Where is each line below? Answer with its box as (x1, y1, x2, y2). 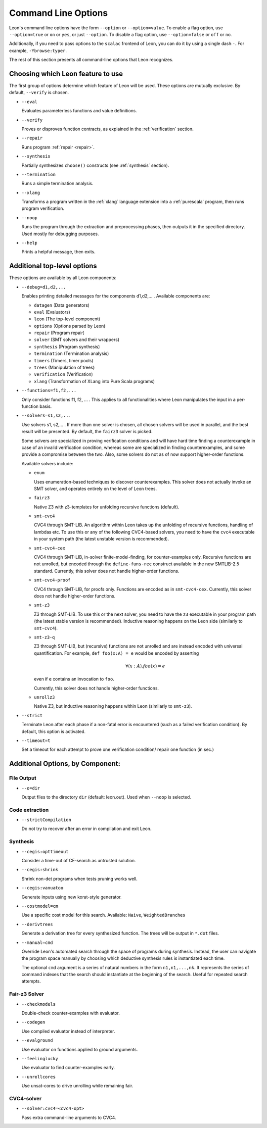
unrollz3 (34, 694, 55, 700)
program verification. (21, 205, 64, 211)
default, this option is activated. (21, 728, 86, 735)
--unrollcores (21, 1074, 56, 1079)
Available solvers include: (21, 460, 74, 466)
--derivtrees (21, 921, 53, 927)
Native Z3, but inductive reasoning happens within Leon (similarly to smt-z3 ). (34, 703, 192, 709)
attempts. (21, 978, 41, 984)
